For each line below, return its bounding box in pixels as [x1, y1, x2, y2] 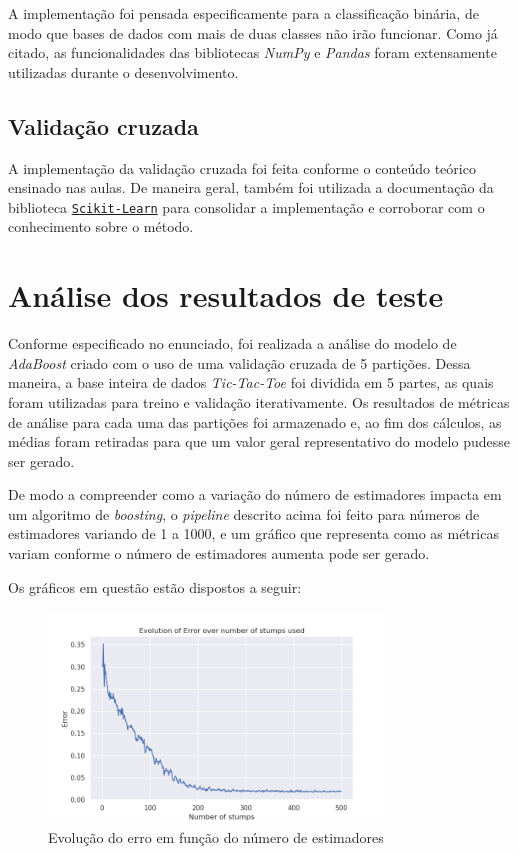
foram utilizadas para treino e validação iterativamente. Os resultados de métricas [8, 391, 510, 412]
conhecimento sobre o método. [8, 216, 194, 237]
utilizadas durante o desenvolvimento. [8, 61, 239, 82]
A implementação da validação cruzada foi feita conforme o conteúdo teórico [8, 157, 476, 178]
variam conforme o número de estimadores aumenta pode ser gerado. [8, 543, 430, 564]
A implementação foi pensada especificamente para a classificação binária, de [8, 3, 479, 23]
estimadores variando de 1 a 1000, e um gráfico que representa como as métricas [8, 523, 499, 544]
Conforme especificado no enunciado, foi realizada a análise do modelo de [8, 333, 457, 354]
